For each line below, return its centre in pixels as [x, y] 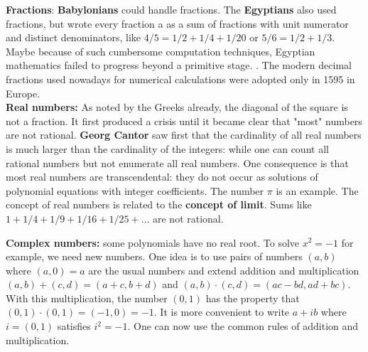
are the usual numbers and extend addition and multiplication [224, 270]
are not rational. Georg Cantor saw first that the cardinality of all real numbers [184, 135]
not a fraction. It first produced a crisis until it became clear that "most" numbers [184, 121]
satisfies [74, 326]
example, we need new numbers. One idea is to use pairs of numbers [154, 256]
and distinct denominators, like [73, 37]
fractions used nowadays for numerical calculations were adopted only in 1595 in [180, 79]
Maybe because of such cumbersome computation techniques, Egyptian [161, 51]
